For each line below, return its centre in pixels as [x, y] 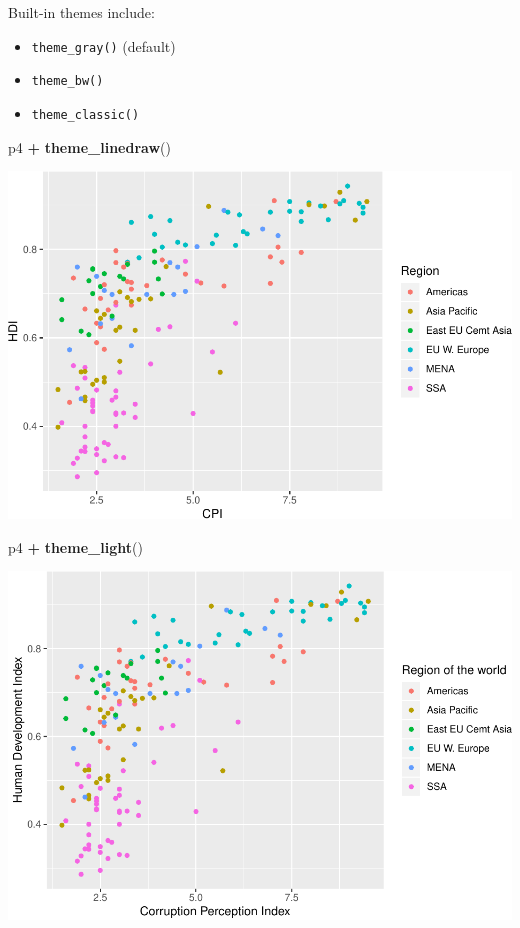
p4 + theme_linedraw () [89, 146]
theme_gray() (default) [103, 45]
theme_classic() [85, 114]
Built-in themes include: [81, 12]
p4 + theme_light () [75, 546]
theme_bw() [67, 81]
